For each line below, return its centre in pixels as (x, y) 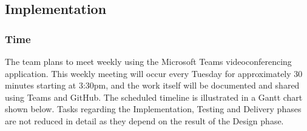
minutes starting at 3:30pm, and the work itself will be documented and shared (152, 85)
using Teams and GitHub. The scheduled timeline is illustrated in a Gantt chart (154, 97)
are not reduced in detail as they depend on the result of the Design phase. (144, 120)
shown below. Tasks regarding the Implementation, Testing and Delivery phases (153, 109)
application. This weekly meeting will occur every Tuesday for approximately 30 (154, 73)
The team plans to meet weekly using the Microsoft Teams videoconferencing (148, 61)
